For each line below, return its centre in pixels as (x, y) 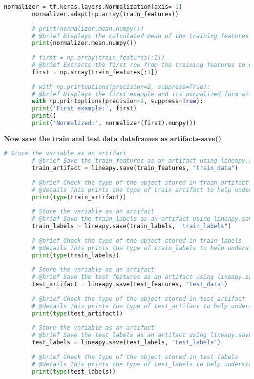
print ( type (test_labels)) (74, 371)
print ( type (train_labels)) (76, 255)
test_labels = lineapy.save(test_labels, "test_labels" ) (126, 343)
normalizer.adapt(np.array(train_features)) (105, 14)
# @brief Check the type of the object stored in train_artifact (140, 182)
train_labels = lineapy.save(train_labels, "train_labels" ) (132, 226)
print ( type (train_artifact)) (79, 197)
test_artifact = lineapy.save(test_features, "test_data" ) (130, 284)
